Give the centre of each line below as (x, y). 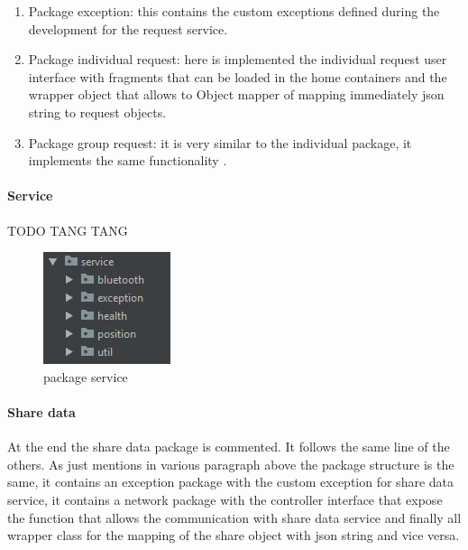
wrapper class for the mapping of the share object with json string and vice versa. (234, 535)
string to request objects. (97, 112)
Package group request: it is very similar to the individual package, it (220, 142)
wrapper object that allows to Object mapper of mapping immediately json (236, 94)
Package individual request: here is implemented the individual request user (238, 59)
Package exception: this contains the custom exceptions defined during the (234, 11)
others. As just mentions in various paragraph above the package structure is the (231, 464)
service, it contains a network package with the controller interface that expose (225, 499)
